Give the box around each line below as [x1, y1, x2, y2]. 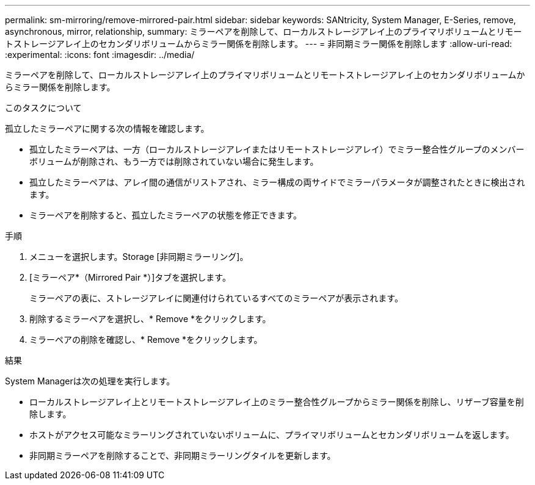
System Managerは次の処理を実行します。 [5, 376, 175, 386]
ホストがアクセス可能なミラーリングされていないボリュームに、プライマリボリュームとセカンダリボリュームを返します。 [29, 429, 514, 440]
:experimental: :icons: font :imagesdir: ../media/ [5, 49, 195, 60]
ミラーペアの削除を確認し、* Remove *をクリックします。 [29, 334, 263, 345]
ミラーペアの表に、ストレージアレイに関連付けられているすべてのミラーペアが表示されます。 [29, 293, 403, 303]
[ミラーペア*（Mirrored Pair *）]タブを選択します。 [29, 272, 231, 282]
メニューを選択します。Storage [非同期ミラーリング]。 [29, 251, 249, 262]
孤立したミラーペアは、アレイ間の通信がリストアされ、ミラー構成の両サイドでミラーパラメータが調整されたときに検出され [29, 177, 525, 187]
